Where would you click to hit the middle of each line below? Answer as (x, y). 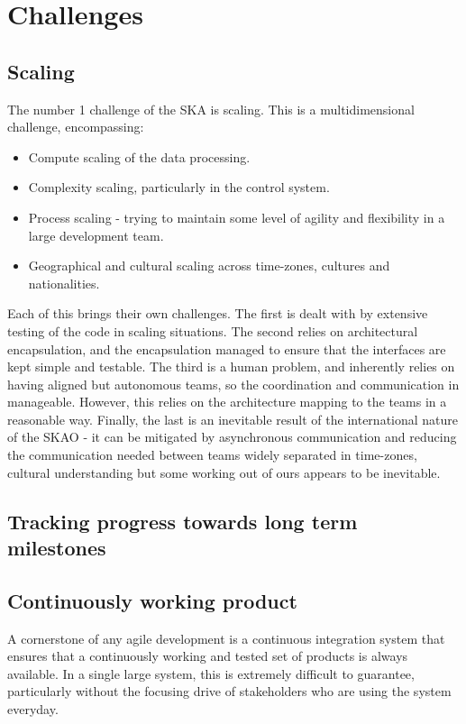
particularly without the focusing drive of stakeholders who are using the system (229, 691)
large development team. (96, 235)
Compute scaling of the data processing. (139, 156)
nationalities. (64, 283)
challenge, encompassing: (76, 127)
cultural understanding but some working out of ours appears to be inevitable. (224, 472)
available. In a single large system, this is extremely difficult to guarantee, (211, 673)
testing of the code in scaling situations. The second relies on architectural (213, 330)
